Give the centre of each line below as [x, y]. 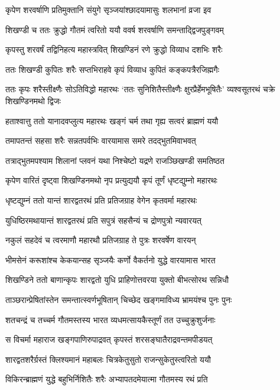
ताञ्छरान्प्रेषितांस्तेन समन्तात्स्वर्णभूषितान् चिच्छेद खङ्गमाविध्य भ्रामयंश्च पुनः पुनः [119, 299]
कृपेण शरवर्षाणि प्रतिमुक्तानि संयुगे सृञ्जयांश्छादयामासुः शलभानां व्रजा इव [108, 9]
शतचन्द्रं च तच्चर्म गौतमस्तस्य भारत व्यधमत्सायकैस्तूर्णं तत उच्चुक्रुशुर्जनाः [110, 319]
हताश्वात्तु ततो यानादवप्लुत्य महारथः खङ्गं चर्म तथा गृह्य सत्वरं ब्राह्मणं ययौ [112, 120]
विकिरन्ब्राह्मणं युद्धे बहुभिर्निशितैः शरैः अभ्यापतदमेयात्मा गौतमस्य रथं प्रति [107, 379]
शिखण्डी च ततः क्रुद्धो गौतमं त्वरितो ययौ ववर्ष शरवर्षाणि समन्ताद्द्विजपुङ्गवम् [115, 29]
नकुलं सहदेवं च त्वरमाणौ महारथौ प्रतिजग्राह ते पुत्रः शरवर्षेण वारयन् [101, 240]
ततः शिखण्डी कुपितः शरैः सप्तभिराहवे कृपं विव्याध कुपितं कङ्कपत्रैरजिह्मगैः [112, 69]
